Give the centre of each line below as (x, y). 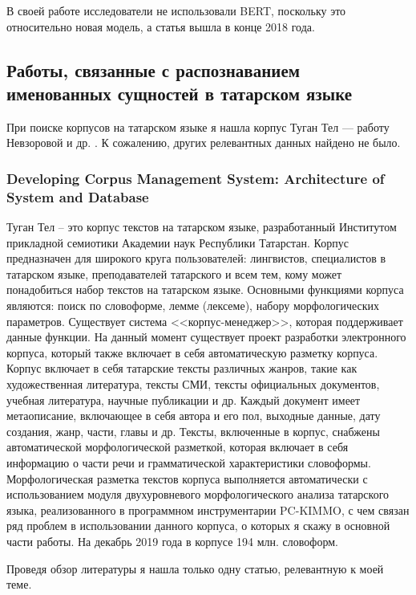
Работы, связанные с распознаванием (153, 69)
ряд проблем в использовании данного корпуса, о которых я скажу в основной (198, 526)
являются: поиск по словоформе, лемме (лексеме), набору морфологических (193, 306)
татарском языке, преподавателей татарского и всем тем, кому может (174, 273)
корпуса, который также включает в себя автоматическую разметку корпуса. (192, 352)
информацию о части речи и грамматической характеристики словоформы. (189, 463)
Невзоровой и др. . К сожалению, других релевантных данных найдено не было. (204, 143)
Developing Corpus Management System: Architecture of (196, 178)
